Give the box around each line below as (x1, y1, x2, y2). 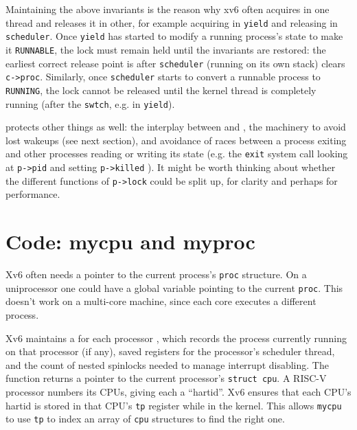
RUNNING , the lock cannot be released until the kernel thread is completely (5, 82, 316, 97)
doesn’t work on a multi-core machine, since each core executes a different (5, 294, 316, 308)
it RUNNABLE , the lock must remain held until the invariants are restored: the (5, 42, 326, 56)
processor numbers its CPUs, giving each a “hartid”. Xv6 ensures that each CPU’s (5, 385, 352, 398)
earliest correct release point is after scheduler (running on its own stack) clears (5, 56, 345, 70)
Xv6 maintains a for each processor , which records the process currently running (5, 330, 347, 345)
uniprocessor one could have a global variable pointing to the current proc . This (5, 280, 343, 295)
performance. (5, 187, 60, 201)
